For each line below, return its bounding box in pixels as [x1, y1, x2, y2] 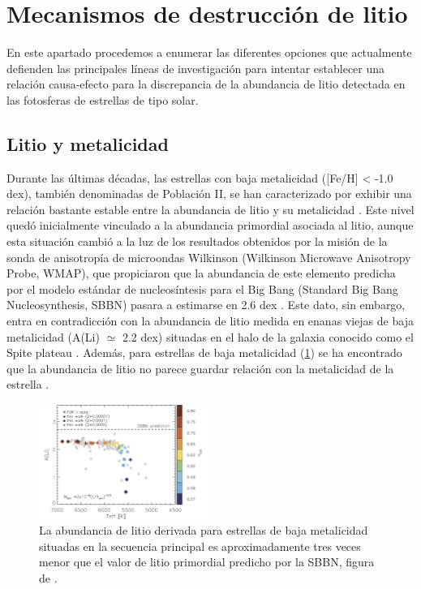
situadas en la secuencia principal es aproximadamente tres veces [39, 537, 361, 554]
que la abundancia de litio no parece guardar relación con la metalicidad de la [6, 359, 394, 376]
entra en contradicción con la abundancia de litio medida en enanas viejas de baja [6, 312, 414, 329]
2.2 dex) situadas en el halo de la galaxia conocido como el [122, 328, 414, 345]
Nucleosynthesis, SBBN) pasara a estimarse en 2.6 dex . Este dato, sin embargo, [6, 296, 406, 313]
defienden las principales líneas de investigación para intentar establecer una [6, 59, 385, 76]
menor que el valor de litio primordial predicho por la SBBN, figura [39, 553, 375, 570]
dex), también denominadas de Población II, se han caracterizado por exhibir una [6, 185, 412, 202]
